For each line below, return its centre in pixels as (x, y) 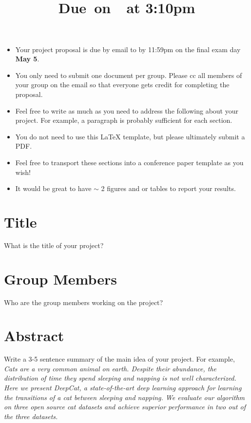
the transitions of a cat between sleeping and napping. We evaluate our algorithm (124, 397)
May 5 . (27, 59)
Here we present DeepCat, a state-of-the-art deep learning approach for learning (123, 388)
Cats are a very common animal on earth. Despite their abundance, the (110, 368)
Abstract (34, 336)
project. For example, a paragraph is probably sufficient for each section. (124, 120)
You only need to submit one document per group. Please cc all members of (129, 75)
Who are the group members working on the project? (84, 302)
